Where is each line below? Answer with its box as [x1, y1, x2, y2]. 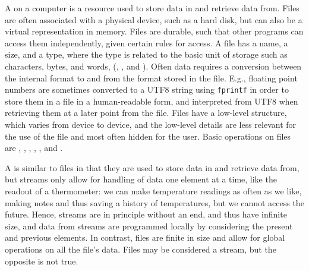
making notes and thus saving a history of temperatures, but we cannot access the [5, 196, 304, 209]
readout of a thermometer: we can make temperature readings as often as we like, [5, 184, 302, 197]
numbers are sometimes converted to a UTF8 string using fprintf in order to [5, 83, 289, 96]
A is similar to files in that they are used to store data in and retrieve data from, [5, 161, 299, 174]
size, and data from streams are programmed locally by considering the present [5, 219, 293, 232]
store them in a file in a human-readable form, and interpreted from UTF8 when [5, 94, 298, 107]
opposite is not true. [5, 254, 78, 267]
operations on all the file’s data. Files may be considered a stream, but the [5, 242, 276, 255]
